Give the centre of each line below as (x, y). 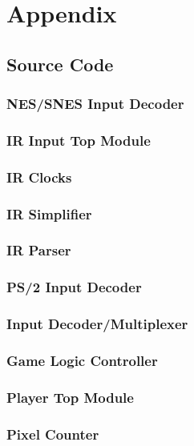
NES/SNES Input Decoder (95, 104)
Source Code (60, 64)
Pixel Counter (53, 434)
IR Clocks (39, 177)
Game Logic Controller (82, 360)
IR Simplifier (49, 213)
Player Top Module (70, 397)
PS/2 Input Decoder (74, 287)
